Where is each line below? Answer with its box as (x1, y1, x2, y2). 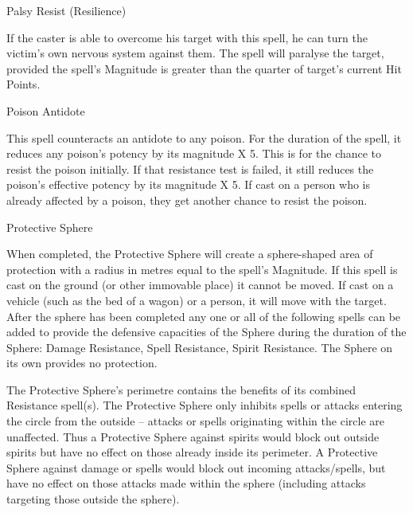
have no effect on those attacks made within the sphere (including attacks (6, 475, 366, 491)
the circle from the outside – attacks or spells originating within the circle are (6, 413, 384, 429)
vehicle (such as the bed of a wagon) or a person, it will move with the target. (6, 292, 387, 308)
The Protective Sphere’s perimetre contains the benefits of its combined (6, 381, 356, 397)
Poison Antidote (6, 102, 85, 119)
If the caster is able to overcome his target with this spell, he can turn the (6, 29, 368, 45)
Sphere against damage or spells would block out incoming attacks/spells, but (6, 459, 386, 476)
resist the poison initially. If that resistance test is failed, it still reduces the (6, 160, 374, 177)
